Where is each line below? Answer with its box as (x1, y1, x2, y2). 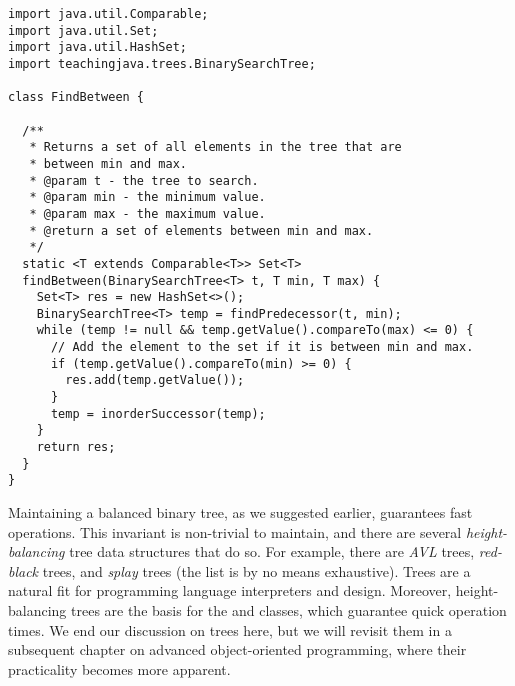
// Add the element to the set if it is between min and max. (50, 340, 474, 355)
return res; (36, 440, 116, 455)
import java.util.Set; (8, 23, 159, 38)
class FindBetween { (8, 90, 145, 105)
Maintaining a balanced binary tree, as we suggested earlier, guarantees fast (8, 502, 473, 523)
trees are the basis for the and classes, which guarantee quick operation (71, 600, 507, 620)
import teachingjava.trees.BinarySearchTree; (8, 56, 316, 71)
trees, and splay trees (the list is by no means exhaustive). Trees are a (42, 560, 471, 581)
